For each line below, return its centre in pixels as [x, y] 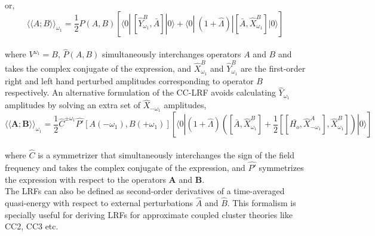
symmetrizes [281, 167]
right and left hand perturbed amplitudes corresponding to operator [129, 80]
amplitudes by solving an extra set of [73, 105]
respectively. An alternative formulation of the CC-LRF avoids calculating [140, 92]
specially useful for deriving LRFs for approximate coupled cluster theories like [149, 214]
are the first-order [273, 68]
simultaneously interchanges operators [171, 54]
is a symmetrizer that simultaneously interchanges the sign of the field [166, 155]
